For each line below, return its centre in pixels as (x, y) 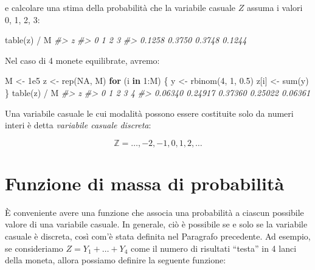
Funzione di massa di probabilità (145, 183)
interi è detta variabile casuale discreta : (78, 125)
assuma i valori (275, 7)
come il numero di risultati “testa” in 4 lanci (214, 248)
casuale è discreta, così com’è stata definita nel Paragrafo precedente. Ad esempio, (158, 236)
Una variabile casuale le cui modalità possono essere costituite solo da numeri (149, 113)
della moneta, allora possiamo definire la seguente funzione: (116, 260)
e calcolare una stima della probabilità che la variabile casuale (120, 7)
